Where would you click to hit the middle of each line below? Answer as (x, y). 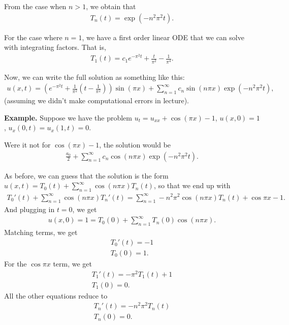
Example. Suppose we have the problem (68, 117)
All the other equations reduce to (56, 295)
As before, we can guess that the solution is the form (86, 175)
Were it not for (27, 145)
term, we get (73, 263)
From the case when (35, 6)
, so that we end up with (192, 185)
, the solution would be (135, 145)
